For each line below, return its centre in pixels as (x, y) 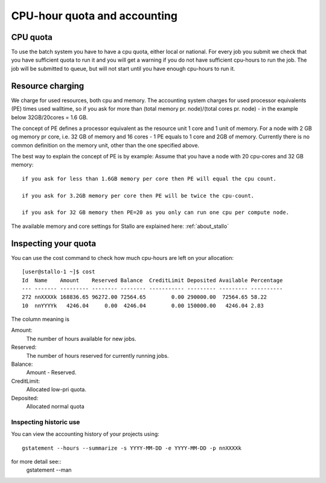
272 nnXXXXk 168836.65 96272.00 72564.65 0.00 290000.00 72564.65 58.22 (145, 297)
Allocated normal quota (55, 406)
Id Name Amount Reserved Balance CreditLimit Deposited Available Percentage (152, 280)
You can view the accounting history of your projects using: (85, 434)
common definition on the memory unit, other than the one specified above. (105, 145)
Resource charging (48, 86)
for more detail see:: (36, 461)
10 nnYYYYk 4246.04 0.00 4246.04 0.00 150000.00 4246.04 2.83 (143, 306)
